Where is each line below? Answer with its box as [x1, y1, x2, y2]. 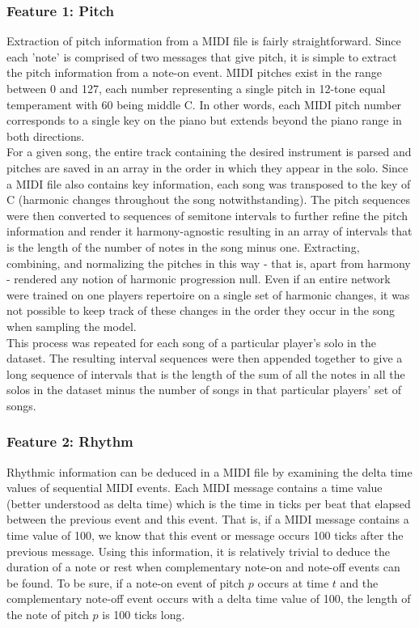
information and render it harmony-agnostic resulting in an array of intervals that [6, 223, 413, 240]
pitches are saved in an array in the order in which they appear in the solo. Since [6, 159, 408, 176]
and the [340, 574, 379, 591]
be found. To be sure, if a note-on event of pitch [6, 574, 245, 591]
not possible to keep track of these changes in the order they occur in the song [6, 302, 396, 319]
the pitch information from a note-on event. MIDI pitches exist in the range [6, 64, 383, 81]
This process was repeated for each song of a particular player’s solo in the [6, 333, 376, 350]
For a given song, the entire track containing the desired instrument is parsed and [6, 143, 412, 160]
